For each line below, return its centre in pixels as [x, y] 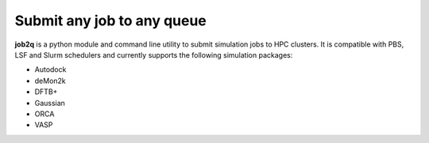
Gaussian [50, 103]
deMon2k [50, 81]
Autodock [50, 70]
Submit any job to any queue [110, 21]
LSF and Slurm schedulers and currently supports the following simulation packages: [154, 55]
